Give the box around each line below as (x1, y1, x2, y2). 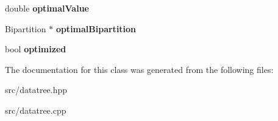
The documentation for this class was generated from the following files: (5, 63, 274, 75)
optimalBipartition (55, 22, 137, 35)
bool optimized (5, 43, 66, 55)
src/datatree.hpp (5, 83, 68, 96)
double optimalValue (5, 2, 89, 14)
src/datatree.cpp (5, 103, 66, 116)
